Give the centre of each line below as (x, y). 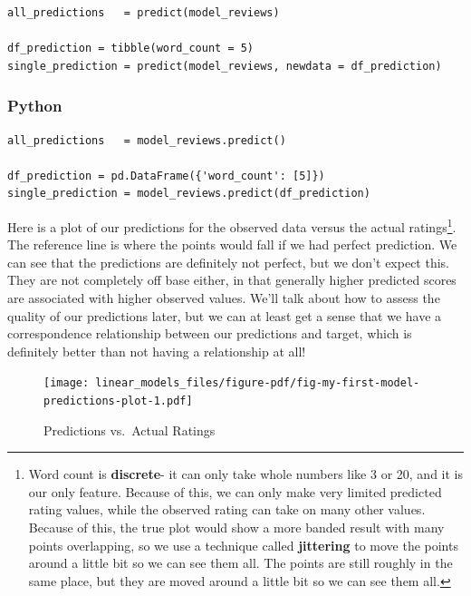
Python (35, 106)
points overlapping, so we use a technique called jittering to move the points (243, 545)
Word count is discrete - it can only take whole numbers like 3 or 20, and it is (245, 474)
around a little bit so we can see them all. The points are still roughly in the (240, 563)
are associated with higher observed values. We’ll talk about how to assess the (224, 298)
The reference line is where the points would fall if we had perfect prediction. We (232, 244)
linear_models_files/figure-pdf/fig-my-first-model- (258, 383)
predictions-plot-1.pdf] (118, 401)
